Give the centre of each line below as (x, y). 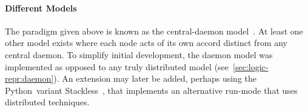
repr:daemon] (29, 78)
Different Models (41, 8)
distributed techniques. (47, 102)
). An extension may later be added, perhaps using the (155, 78)
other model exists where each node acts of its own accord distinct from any (146, 43)
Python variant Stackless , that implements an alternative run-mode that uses (151, 90)
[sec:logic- (251, 66)
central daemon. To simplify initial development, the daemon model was (139, 54)
